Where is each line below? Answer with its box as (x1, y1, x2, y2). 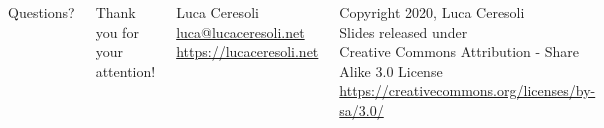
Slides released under (339, 21, 468, 42)
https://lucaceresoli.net (176, 41, 319, 62)
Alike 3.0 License (339, 60, 443, 81)
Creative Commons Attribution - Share (339, 41, 580, 62)
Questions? (8, 2, 75, 22)
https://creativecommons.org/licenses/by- (339, 80, 596, 101)
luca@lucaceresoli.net (176, 21, 305, 42)
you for (95, 21, 139, 42)
